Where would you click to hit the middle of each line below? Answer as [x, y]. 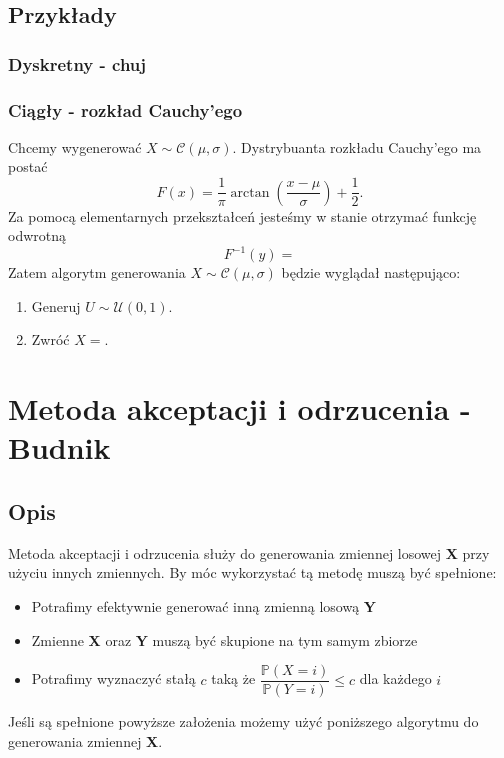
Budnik [59, 447]
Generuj [56, 305]
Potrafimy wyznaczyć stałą [113, 678]
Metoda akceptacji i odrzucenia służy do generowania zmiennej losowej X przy [249, 552]
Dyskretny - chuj [77, 63]
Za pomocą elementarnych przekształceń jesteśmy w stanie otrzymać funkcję [242, 215]
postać [28, 166]
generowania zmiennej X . [85, 740]
